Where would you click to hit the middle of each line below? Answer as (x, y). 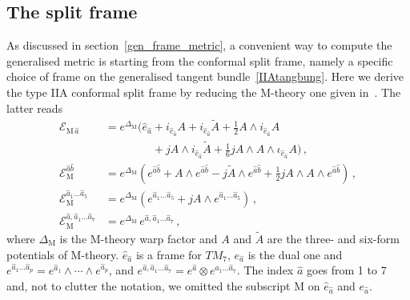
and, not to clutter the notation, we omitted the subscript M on (163, 285)
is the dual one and (295, 254)
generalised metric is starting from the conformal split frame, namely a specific (200, 60)
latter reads (35, 108)
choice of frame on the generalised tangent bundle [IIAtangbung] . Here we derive (205, 76)
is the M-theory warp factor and (139, 238)
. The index (265, 270)
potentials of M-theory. (63, 254)
